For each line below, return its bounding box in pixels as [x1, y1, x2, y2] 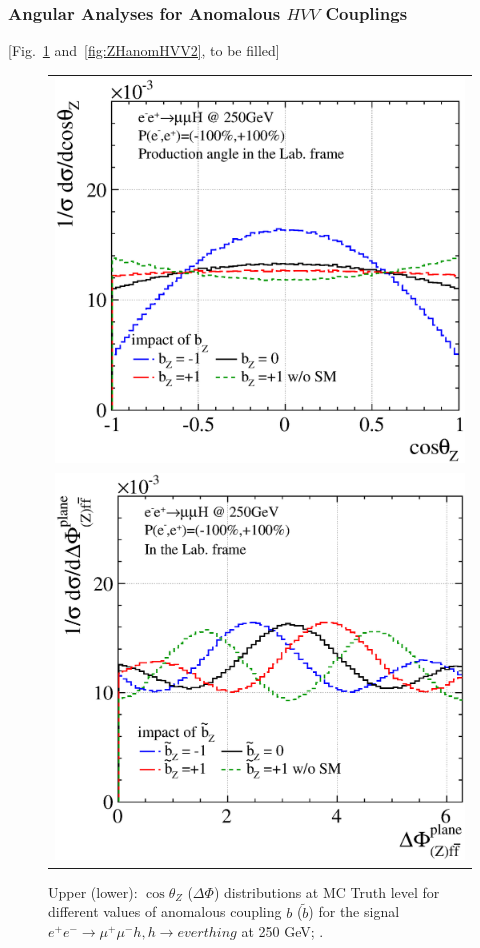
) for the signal [308, 901, 400, 922]
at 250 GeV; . [241, 921, 324, 942]
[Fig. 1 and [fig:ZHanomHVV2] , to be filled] [8, 40, 280, 61]
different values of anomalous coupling [48, 901, 282, 922]
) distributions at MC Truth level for [213, 881, 440, 902]
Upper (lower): [48, 881, 138, 902]
